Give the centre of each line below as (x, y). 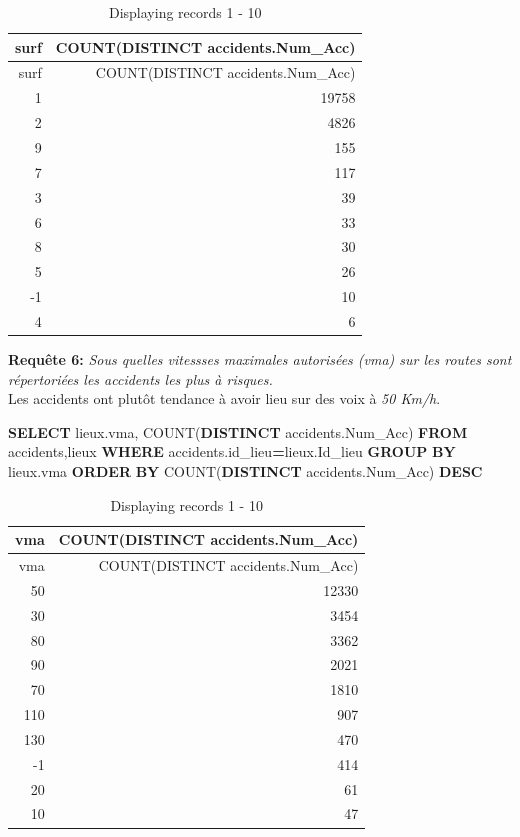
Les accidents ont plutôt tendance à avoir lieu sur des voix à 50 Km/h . (224, 398)
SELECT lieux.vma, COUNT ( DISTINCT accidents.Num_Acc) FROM (238, 431)
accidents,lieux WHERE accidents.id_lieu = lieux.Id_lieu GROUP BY (232, 451)
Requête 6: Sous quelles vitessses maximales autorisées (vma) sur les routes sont (260, 358)
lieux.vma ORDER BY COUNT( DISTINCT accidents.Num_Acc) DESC (245, 470)
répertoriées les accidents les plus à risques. (140, 378)
